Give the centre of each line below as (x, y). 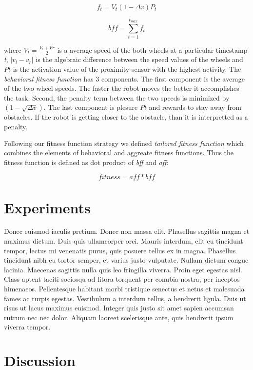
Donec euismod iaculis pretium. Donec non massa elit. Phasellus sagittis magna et (127, 231)
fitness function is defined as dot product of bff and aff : (86, 162)
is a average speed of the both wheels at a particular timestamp (152, 50)
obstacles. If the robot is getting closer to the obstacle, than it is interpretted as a (126, 117)
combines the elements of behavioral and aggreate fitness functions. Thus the (119, 153)
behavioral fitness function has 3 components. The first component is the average (124, 78)
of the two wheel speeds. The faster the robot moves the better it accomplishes (122, 88)
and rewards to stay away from (195, 107)
